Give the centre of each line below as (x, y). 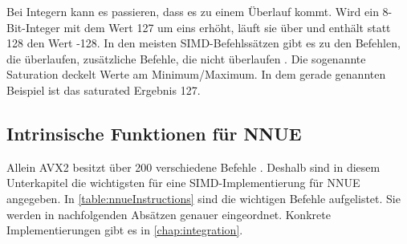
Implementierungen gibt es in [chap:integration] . (125, 230)
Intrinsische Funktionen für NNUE (154, 133)
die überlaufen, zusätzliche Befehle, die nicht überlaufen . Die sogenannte (186, 58)
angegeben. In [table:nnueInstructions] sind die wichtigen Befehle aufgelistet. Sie (203, 198)
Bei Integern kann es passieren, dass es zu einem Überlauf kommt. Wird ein (193, 11)
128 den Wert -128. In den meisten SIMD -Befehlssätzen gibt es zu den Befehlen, (203, 43)
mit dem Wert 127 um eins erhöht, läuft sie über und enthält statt (227, 27)
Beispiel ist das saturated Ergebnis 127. (104, 89)
